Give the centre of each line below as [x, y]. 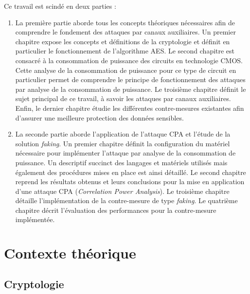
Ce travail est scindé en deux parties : [60, 6]
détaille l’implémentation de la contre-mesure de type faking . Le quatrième [126, 200]
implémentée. [35, 219]
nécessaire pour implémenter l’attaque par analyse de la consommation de [125, 153]
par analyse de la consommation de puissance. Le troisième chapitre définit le [131, 89]
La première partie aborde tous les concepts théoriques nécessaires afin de [125, 22]
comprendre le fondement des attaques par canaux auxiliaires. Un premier [125, 32]
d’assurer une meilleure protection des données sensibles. [99, 117]
